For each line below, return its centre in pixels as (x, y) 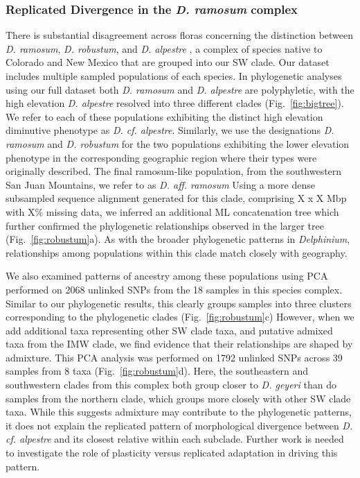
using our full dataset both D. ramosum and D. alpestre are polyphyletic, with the (180, 89)
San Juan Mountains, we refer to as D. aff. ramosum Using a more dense (160, 184)
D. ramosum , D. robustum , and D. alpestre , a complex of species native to (164, 48)
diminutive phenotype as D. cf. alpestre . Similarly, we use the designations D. (170, 130)
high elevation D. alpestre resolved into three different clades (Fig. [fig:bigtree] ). (175, 103)
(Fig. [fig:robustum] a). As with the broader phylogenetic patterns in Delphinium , (178, 239)
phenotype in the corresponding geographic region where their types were (161, 157)
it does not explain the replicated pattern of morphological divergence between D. (179, 425)
